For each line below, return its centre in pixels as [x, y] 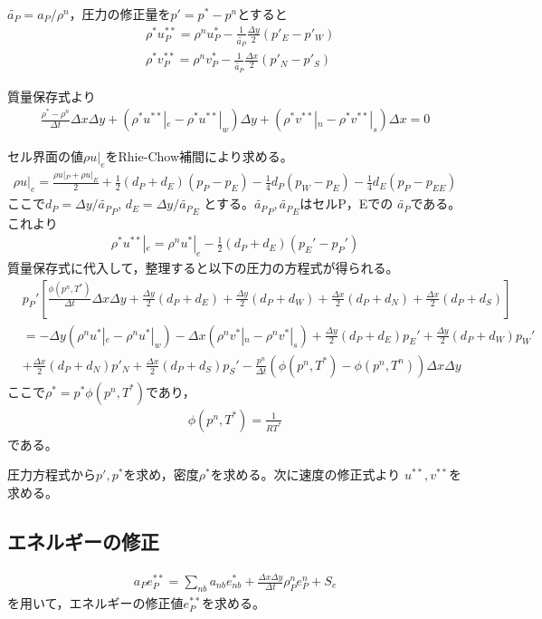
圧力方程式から [52, 474]
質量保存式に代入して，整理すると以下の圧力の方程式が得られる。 [203, 267]
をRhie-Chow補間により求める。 [199, 156]
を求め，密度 [161, 474]
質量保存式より [52, 96]
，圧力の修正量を [120, 14]
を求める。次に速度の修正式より [305, 474]
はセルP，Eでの [347, 203]
